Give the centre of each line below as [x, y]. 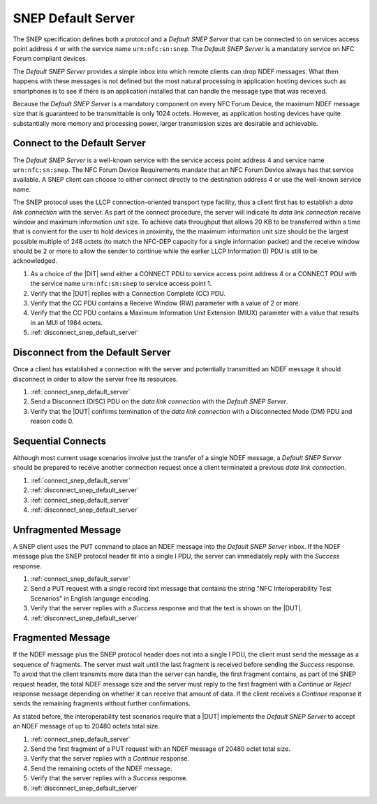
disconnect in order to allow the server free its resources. [95, 379]
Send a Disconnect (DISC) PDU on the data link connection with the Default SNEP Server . [159, 401]
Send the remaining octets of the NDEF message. [101, 768]
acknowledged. [35, 261]
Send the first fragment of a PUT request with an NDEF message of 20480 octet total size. [161, 749]
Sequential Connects [60, 441]
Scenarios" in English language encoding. [90, 598]
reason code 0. [52, 421]
